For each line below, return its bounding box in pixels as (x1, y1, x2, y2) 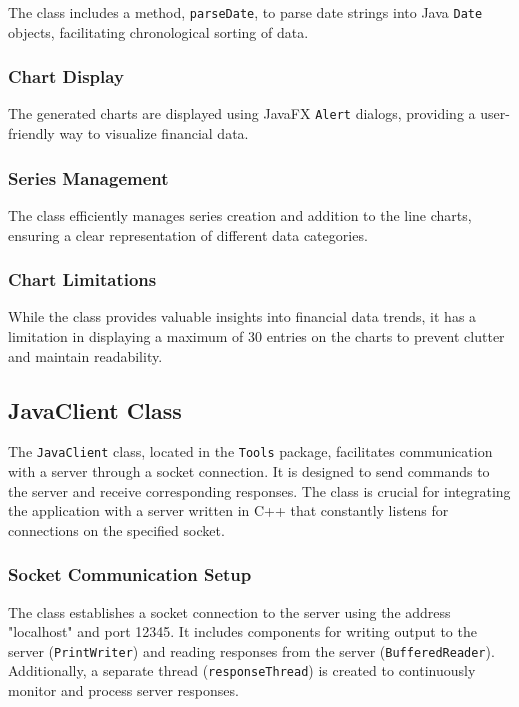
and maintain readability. (8, 345, 163, 366)
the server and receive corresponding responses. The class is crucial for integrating (8, 480, 511, 501)
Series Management (8, 165, 169, 190)
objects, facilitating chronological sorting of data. (8, 21, 309, 42)
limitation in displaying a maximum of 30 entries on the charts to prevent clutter (8, 325, 505, 346)
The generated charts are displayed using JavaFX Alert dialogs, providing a (8, 103, 476, 124)
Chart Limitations (8, 267, 157, 292)
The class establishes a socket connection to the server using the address (8, 601, 451, 622)
